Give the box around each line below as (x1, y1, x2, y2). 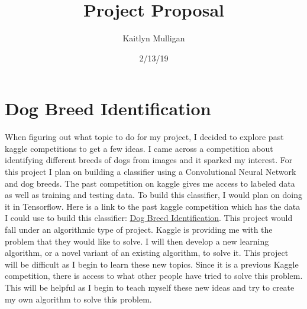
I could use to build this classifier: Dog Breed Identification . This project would (5, 212, 293, 224)
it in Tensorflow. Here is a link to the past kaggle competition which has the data (5, 200, 300, 212)
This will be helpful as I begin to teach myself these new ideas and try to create (5, 281, 295, 293)
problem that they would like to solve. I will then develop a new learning (5, 235, 269, 247)
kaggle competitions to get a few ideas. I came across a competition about (5, 142, 273, 154)
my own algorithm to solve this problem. (5, 292, 152, 305)
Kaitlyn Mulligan (122, 32, 185, 44)
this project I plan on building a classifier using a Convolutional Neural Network (5, 165, 296, 178)
